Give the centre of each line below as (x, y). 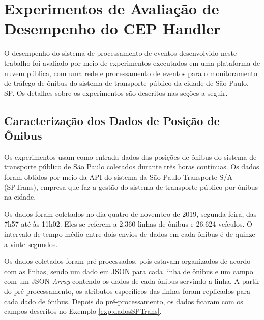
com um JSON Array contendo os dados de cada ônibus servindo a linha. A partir (132, 281)
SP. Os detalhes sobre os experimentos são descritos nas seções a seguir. (116, 93)
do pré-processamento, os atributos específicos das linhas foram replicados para (127, 291)
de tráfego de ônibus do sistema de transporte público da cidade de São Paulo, (126, 83)
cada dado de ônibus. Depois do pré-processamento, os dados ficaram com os (124, 301)
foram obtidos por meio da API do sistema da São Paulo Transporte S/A (118, 177)
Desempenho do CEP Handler (112, 28)
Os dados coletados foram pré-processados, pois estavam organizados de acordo (127, 261)
